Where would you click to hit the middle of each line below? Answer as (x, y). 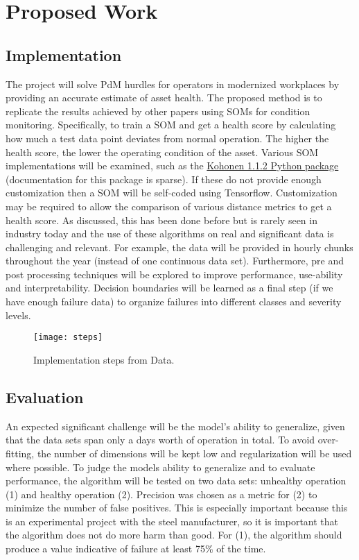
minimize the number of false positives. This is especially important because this (177, 508)
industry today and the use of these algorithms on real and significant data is (170, 234)
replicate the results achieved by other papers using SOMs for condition (158, 111)
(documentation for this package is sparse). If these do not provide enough (164, 179)
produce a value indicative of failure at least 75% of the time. (136, 549)
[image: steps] (68, 338)
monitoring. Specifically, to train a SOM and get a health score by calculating (171, 125)
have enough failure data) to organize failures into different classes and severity (174, 302)
